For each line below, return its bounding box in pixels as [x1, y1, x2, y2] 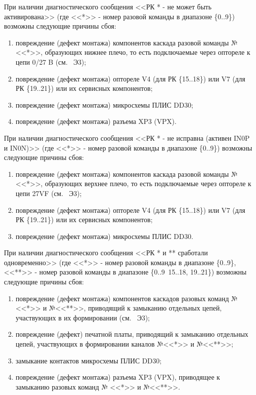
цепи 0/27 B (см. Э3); [15, 56, 86, 67]
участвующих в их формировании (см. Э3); [15, 312, 150, 322]
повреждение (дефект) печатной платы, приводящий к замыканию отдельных [15, 329, 249, 339]
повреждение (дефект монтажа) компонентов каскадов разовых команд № [15, 293, 238, 303]
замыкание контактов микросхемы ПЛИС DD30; [15, 355, 162, 365]
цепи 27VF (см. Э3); [15, 188, 82, 198]
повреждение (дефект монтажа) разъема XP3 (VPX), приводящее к [15, 372, 220, 382]
